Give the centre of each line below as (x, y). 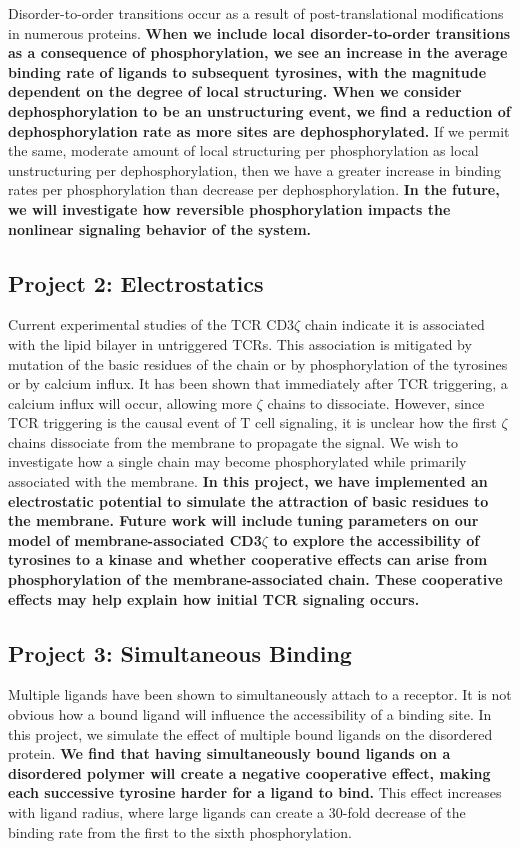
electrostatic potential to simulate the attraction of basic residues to (248, 500)
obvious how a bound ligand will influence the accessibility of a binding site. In (250, 714)
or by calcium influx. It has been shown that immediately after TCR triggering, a (258, 383)
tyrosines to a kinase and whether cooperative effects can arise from (248, 559)
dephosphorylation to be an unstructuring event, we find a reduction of (259, 110)
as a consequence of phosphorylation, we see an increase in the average (258, 52)
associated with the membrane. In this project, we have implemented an (248, 481)
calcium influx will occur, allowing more (130, 402)
